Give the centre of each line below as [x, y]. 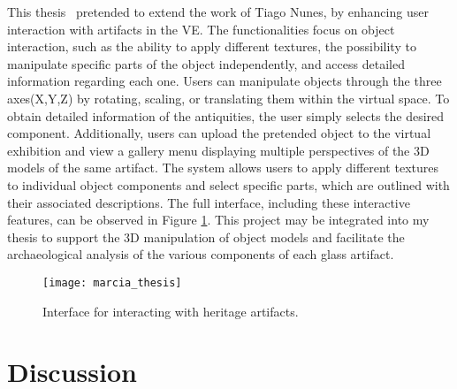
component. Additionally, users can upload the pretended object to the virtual [219, 133]
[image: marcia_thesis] [112, 282]
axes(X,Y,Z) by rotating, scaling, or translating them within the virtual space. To [228, 98]
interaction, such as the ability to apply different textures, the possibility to [212, 46]
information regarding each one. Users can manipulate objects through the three [225, 81]
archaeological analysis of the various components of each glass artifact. [201, 254]
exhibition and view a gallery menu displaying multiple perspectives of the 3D [218, 150]
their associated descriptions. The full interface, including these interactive [209, 202]
